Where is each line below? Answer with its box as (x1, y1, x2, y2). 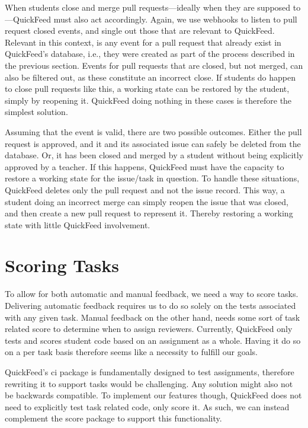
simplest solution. (5, 106, 68, 118)
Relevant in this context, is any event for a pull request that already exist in (5, 36, 281, 48)
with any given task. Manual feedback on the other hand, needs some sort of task (5, 311, 300, 323)
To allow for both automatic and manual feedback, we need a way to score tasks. (5, 288, 299, 300)
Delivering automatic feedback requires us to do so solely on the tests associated (5, 299, 296, 311)
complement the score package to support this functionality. (5, 412, 222, 424)
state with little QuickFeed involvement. (5, 218, 150, 231)
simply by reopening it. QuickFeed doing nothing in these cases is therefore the (5, 94, 292, 106)
